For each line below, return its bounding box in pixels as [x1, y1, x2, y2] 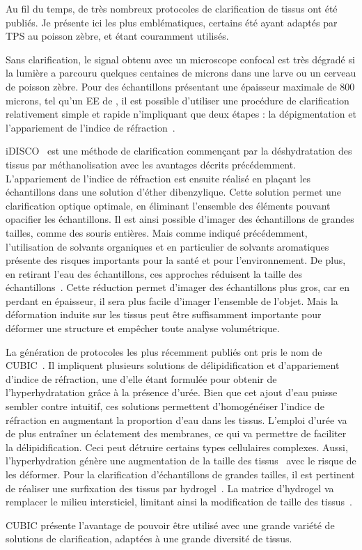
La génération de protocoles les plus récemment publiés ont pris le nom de [6, 344, 322, 359]
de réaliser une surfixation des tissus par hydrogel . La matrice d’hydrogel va [6, 480, 334, 495]
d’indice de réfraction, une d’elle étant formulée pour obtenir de [6, 371, 277, 386]
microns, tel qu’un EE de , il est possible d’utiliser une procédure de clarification [6, 93, 349, 107]
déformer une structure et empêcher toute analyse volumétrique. [6, 321, 280, 336]
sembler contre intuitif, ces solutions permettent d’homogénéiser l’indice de [6, 399, 324, 414]
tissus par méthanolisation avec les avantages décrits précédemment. [6, 157, 297, 171]
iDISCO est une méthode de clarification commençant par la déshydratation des [6, 143, 352, 158]
